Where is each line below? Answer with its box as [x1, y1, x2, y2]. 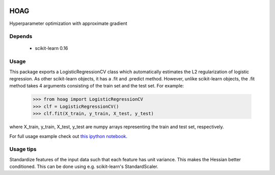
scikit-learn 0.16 [35, 45, 68, 51]
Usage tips [9, 145, 37, 153]
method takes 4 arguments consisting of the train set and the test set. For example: [9, 83, 184, 89]
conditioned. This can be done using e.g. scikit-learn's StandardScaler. [9, 163, 159, 170]
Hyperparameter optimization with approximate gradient [9, 20, 127, 26]
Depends [9, 33, 33, 40]
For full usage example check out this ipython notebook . [9, 133, 127, 139]
